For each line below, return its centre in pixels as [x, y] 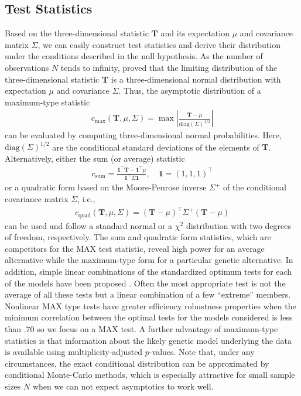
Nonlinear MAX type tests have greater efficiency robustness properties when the [150, 305]
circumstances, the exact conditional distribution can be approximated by [137, 363]
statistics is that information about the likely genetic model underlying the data [148, 340]
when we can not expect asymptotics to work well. [123, 386]
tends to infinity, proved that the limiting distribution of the [169, 67]
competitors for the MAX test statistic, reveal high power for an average [135, 248]
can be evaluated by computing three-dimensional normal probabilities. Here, [143, 135]
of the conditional [255, 187]
